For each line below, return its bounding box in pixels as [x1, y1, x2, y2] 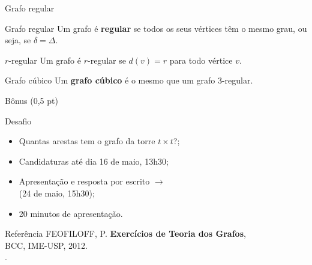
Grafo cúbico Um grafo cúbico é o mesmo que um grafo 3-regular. [5, 74, 253, 87]
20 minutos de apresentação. [19, 207, 123, 219]
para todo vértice [169, 53, 233, 66]
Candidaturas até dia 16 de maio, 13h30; [19, 154, 169, 167]
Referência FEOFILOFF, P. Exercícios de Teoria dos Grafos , [5, 227, 246, 240]
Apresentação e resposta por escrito [19, 175, 150, 187]
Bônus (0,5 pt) [5, 94, 58, 106]
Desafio [5, 114, 32, 127]
